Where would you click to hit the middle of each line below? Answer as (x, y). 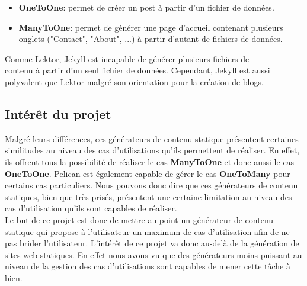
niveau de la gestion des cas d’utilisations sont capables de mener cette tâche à (148, 266)
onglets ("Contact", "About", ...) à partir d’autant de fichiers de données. (151, 39)
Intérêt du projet (58, 113)
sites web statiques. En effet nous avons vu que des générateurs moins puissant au (153, 254)
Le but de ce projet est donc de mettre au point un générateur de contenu (139, 219)
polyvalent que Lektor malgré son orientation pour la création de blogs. (134, 81)
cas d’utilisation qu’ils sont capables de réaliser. (91, 208)
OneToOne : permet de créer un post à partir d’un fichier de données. (146, 7)
